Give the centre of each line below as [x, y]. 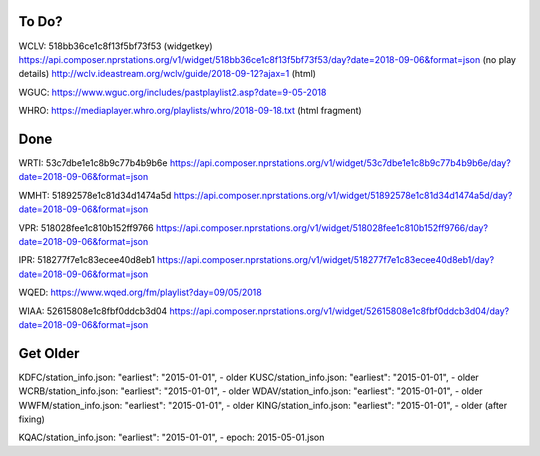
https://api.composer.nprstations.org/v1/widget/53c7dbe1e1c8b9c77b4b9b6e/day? [340, 162]
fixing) [31, 419]
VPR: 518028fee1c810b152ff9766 [86, 227]
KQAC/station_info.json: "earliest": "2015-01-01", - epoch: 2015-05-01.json [171, 437]
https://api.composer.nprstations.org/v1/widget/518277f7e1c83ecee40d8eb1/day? [325, 260]
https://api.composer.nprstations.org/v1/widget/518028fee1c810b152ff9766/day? [322, 227]
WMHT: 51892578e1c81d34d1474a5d [95, 195]
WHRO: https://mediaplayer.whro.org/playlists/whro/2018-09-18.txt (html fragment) [190, 111]
